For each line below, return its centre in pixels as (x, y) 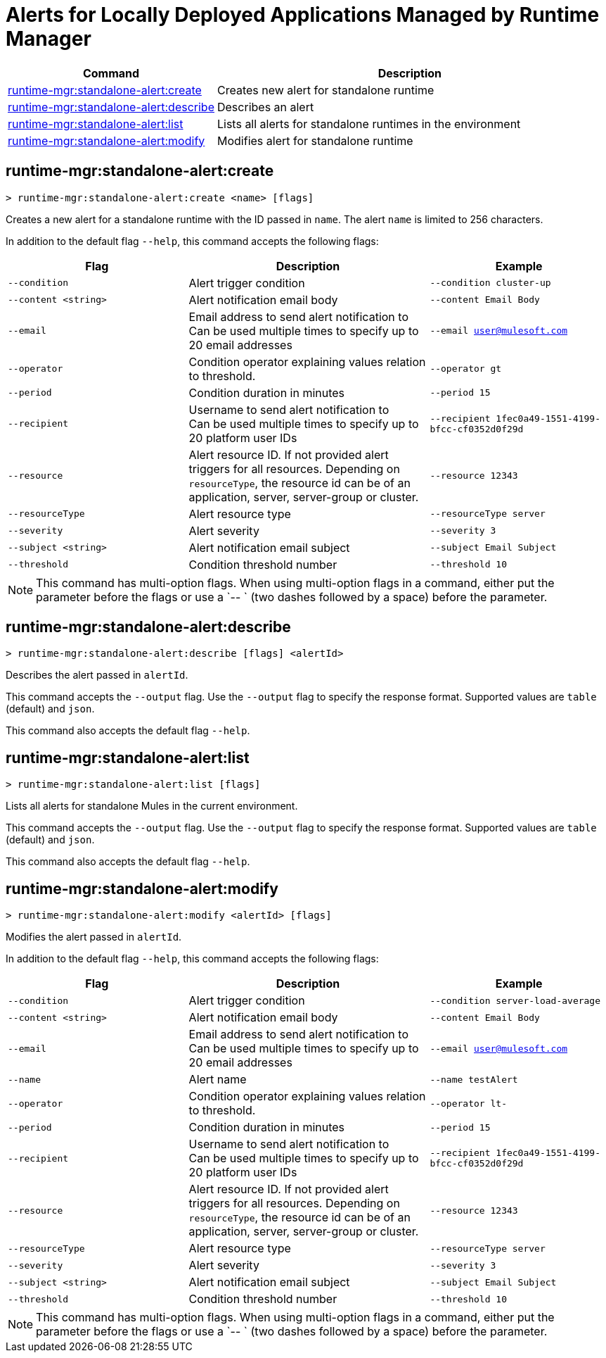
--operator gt (466, 369)
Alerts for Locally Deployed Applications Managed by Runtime (303, 15)
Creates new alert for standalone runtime (325, 90)
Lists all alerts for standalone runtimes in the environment (369, 124)
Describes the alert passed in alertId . (97, 675)
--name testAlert (474, 1079)
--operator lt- (468, 1103)
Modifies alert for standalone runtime (315, 140)
